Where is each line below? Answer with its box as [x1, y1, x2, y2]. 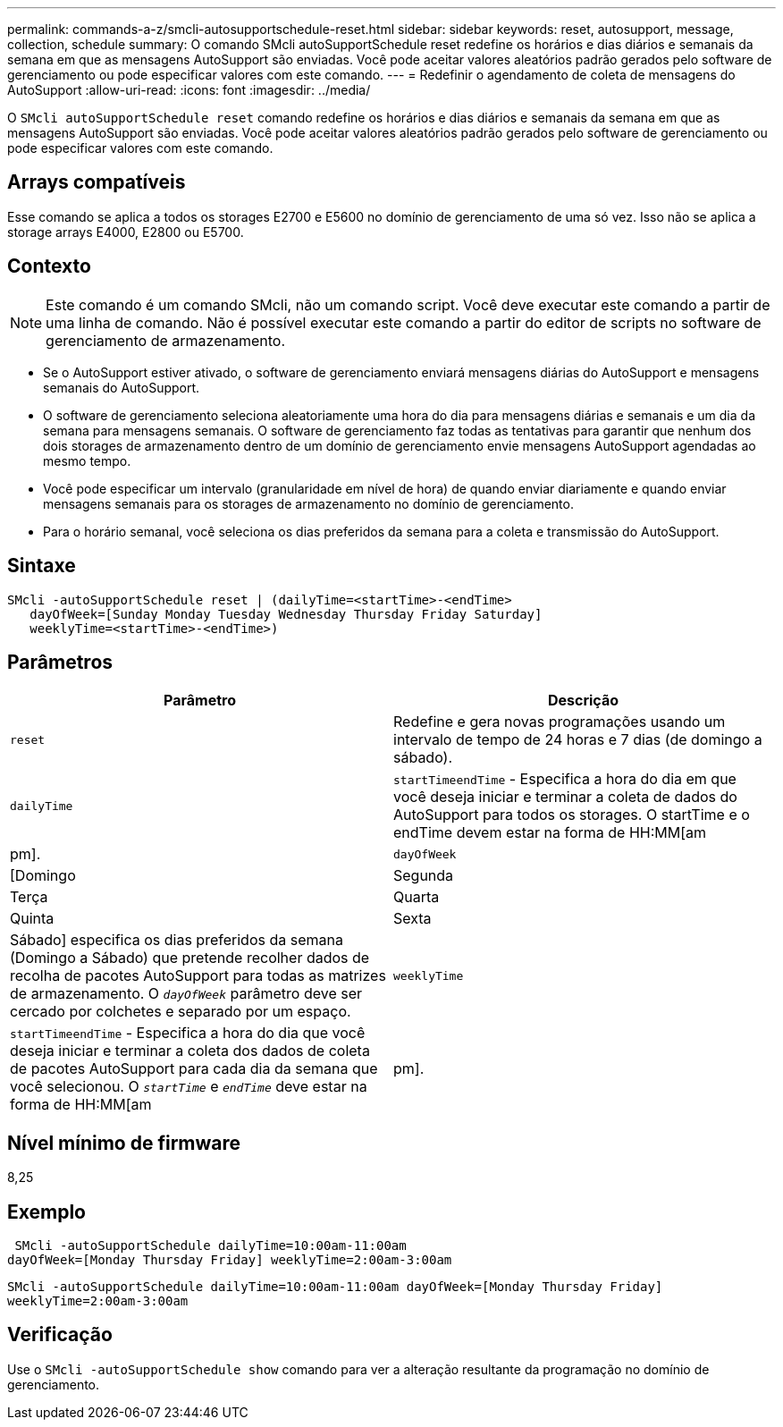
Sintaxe [7, 554, 76, 578]
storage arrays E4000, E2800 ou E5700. [7, 224, 244, 240]
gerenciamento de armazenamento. [46, 331, 286, 350]
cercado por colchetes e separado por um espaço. [10, 1002, 351, 1021]
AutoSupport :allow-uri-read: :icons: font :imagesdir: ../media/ [7, 82, 371, 97]
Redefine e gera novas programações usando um [393, 713, 726, 731]
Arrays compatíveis [7, 171, 186, 194]
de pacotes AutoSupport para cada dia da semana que [10, 1060, 378, 1078]
